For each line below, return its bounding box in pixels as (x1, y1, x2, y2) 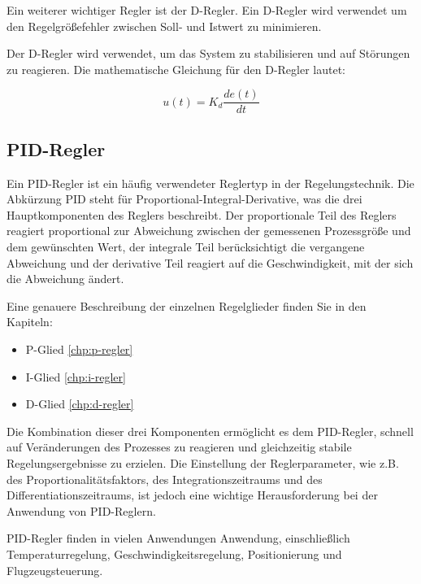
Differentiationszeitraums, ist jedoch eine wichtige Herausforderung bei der (7, 486, 378, 503)
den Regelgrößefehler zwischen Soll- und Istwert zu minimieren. (7, 17, 322, 34)
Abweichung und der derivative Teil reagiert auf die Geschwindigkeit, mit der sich (7, 254, 414, 271)
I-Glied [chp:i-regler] (25, 368, 126, 385)
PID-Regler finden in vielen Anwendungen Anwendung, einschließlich (7, 530, 350, 547)
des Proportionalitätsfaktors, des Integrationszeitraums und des (7, 470, 323, 487)
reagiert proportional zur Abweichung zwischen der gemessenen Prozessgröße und (7, 222, 411, 239)
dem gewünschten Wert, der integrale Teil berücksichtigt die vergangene (7, 238, 365, 255)
